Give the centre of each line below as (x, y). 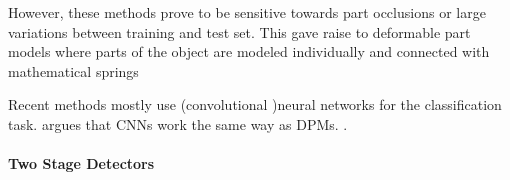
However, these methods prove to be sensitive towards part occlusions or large (247, 12)
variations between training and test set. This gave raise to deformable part (239, 31)
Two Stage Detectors (81, 163)
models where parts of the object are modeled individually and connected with (249, 51)
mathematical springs (73, 70)
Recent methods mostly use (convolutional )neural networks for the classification (255, 104)
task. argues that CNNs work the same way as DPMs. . (178, 123)
